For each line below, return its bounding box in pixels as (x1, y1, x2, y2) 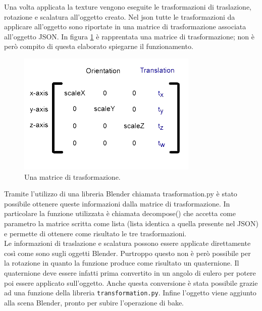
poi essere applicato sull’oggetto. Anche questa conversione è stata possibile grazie (4, 277, 258, 288)
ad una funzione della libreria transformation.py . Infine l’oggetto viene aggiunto (4, 287, 256, 298)
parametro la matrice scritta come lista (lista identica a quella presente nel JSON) (4, 218, 258, 228)
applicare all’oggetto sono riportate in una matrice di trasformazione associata (4, 21, 246, 32)
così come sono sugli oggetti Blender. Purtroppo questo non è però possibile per (4, 247, 251, 258)
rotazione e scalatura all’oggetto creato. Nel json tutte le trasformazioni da (4, 11, 235, 22)
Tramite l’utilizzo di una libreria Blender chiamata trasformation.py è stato (4, 188, 237, 199)
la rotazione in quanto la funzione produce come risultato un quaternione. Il (4, 257, 239, 268)
